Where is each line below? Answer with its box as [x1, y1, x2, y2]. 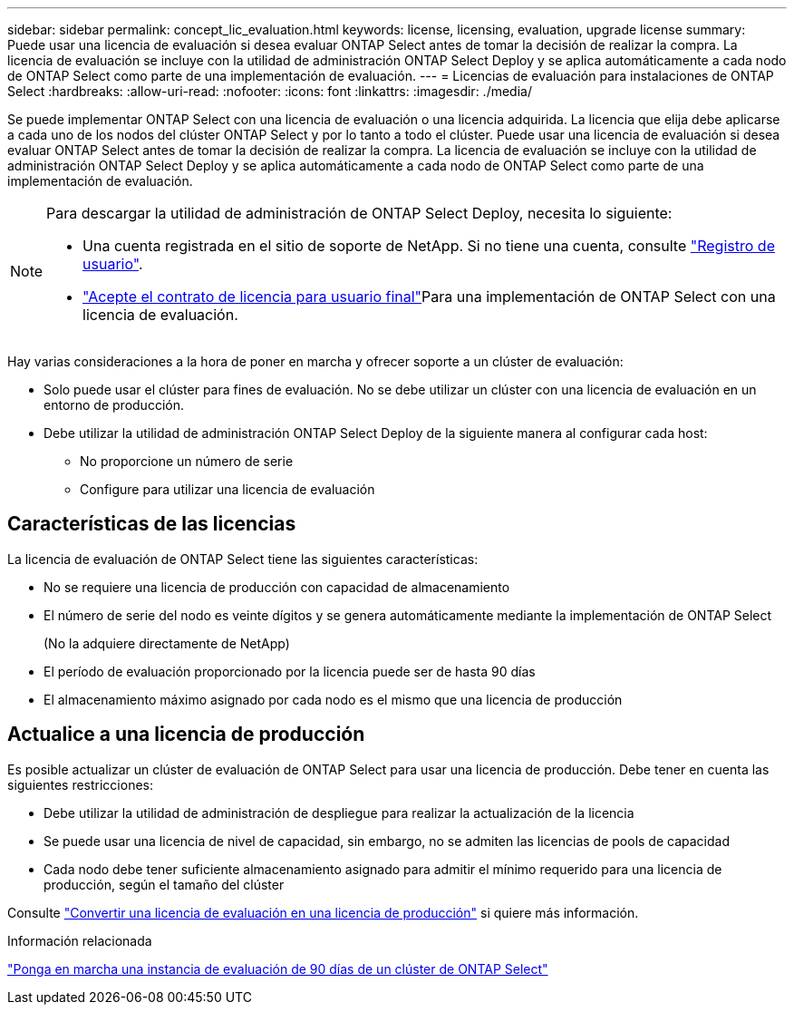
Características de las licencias [7, 512, 296, 536]
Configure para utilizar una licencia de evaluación [80, 482, 375, 497]
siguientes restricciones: [7, 776, 154, 793]
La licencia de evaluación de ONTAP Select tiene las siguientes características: [7, 550, 479, 567]
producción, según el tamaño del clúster [44, 876, 285, 892]
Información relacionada [7, 932, 152, 949]
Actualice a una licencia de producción [7, 723, 365, 746]
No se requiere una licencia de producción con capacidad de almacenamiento [44, 579, 510, 595]
